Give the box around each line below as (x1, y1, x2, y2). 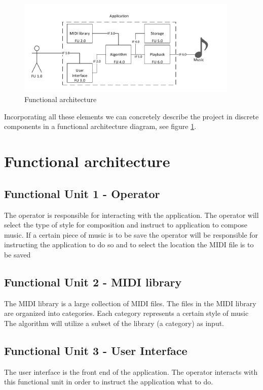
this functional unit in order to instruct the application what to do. (4, 376, 213, 387)
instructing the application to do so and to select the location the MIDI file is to (4, 239, 254, 250)
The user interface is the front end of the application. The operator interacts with (4, 366, 258, 377)
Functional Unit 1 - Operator (4, 185, 160, 201)
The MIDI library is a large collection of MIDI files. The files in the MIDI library (4, 298, 256, 308)
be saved (4, 249, 31, 260)
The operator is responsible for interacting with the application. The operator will (4, 209, 259, 220)
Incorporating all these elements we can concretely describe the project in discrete (4, 111, 259, 121)
